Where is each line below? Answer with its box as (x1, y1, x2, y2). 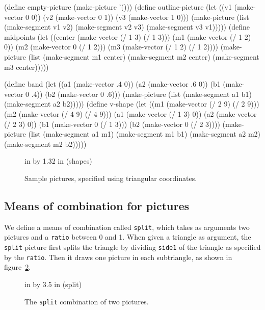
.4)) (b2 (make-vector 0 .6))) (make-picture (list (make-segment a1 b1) (31, 88, 252, 99)
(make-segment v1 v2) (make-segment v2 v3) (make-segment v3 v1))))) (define (4, 21, 250, 32)
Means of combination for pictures (4, 197, 190, 213)
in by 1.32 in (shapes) (24, 156, 92, 166)
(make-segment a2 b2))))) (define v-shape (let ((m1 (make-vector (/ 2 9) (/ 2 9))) (4, 98, 259, 109)
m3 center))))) (4, 61, 49, 72)
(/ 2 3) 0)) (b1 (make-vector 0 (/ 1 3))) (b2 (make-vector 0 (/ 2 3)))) (4, 118, 220, 129)
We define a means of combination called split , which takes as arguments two (4, 221, 250, 232)
